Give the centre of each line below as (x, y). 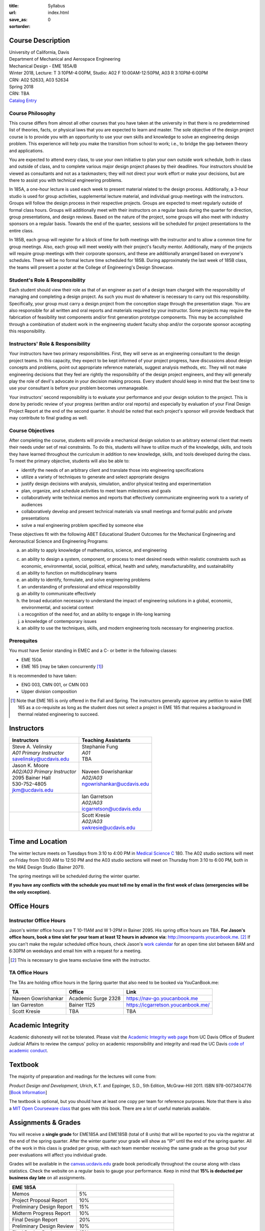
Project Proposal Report (40, 1200)
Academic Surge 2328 (95, 999)
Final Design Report (35, 1220)
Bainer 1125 (82, 1005)
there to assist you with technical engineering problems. (66, 180)
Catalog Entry (23, 100)
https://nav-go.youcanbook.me (162, 999)
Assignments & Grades (45, 1122)
